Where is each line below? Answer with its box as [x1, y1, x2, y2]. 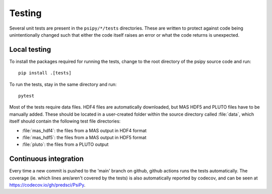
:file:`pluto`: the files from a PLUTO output [22, 141, 109, 148]
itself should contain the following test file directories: [9, 118, 121, 124]
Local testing [9, 45, 51, 54]
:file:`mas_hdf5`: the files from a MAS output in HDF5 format [22, 134, 147, 140]
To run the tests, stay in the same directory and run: [9, 81, 117, 87]
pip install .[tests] [18, 70, 72, 76]
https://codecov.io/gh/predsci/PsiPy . [9, 182, 86, 188]
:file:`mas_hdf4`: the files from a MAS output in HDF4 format [22, 127, 147, 133]
